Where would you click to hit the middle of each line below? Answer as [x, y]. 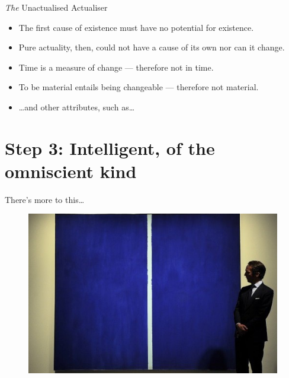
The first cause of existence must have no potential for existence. [136, 27]
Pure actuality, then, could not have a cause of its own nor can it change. [152, 47]
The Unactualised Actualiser [56, 7]
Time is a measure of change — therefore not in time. [116, 67]
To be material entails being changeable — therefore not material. [139, 87]
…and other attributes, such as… [77, 107]
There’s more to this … [45, 199]
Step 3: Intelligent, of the [110, 147]
